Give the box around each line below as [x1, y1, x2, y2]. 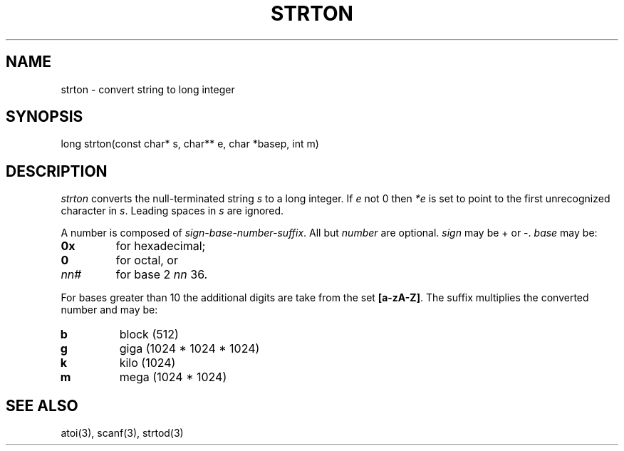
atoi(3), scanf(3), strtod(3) [61, 427, 184, 440]
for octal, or [115, 253, 178, 268]
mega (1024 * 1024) [119, 370, 227, 385]
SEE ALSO [6, 396, 78, 415]
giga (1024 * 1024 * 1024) [119, 341, 260, 356]
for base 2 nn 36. [115, 267, 208, 282]
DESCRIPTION [6, 162, 108, 180]
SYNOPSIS [6, 108, 83, 126]
